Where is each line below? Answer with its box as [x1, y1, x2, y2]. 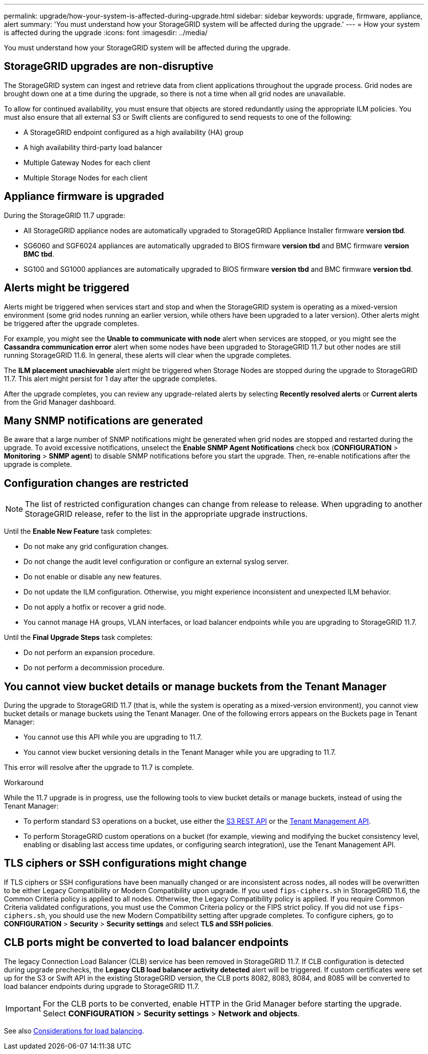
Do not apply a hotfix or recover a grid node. [23, 603, 166, 612]
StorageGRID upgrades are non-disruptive [4, 60, 214, 73]
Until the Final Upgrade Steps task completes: [4, 633, 153, 642]
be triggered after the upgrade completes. [4, 319, 139, 328]
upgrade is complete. [4, 460, 72, 469]
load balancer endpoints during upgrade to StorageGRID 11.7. [4, 982, 200, 990]
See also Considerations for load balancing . [4, 1026, 144, 1035]
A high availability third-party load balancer [23, 143, 163, 152]
